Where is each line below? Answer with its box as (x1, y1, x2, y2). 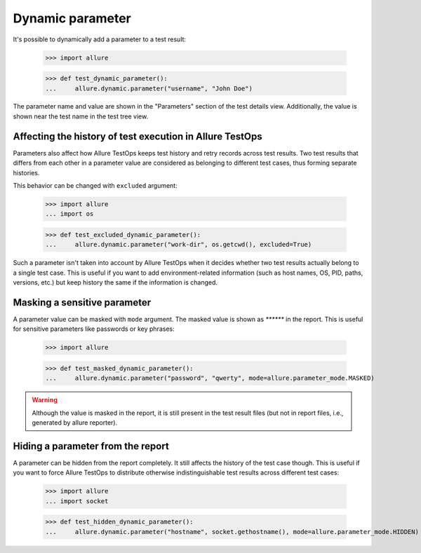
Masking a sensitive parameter (13, 296, 152, 308)
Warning (32, 396, 58, 404)
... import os (45, 210, 94, 218)
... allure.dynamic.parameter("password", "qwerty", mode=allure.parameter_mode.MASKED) (45, 374, 375, 382)
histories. (13, 168, 40, 177)
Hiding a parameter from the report (13, 440, 170, 452)
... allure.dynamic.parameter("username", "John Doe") (45, 84, 253, 93)
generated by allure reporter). (32, 418, 118, 427)
